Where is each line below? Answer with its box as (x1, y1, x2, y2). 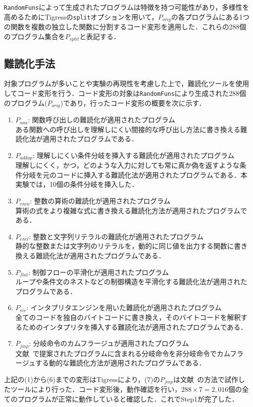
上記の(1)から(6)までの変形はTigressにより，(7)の (4, 374, 160, 384)
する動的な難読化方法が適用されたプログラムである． (35, 358, 206, 368)
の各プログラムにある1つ (171, 11, 250, 22)
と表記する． (79, 31, 120, 41)
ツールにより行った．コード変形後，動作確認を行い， (10, 384, 181, 394)
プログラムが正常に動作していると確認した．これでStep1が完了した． (17, 393, 238, 404)
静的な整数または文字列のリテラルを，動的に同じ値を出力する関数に (15, 241, 234, 251)
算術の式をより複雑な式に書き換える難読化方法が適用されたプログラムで (15, 205, 247, 215)
